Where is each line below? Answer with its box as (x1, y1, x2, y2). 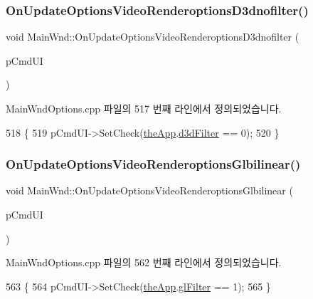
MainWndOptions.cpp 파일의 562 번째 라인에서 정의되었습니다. (6, 255, 282, 270)
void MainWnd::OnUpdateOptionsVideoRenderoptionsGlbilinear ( (6, 183, 293, 198)
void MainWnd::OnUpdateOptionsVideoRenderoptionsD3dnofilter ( (6, 29, 299, 44)
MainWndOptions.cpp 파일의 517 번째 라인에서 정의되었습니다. (6, 101, 282, 115)
